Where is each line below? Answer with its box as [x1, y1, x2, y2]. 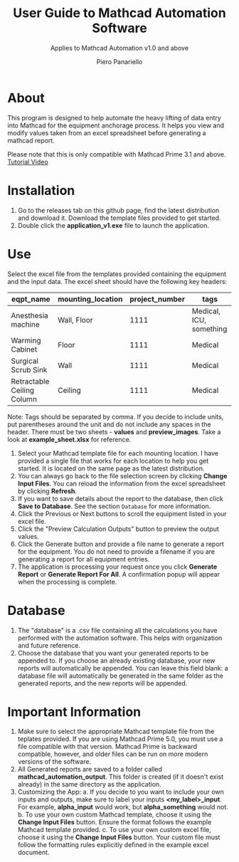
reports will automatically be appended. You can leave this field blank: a [17, 663, 229, 672]
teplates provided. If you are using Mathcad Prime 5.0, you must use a [17, 735, 223, 743]
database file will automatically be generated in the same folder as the [17, 671, 224, 680]
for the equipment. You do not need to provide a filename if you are [17, 547, 216, 556]
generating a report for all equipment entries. [17, 554, 150, 563]
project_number [129, 294, 185, 304]
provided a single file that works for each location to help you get [17, 456, 209, 465]
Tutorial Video [7, 157, 48, 166]
